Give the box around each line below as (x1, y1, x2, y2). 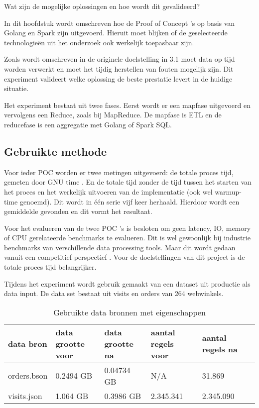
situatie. (4, 83, 29, 94)
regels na (202, 343, 238, 355)
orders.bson (8, 370, 48, 382)
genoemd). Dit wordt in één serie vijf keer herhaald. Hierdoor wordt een (19, 196, 240, 206)
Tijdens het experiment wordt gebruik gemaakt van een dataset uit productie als (4, 278, 251, 289)
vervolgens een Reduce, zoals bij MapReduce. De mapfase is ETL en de (4, 109, 222, 120)
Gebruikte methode (4, 143, 107, 159)
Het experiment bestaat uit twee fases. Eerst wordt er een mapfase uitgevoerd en (4, 100, 251, 110)
